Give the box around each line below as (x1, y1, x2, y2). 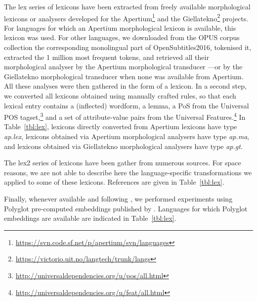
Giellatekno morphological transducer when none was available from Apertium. (4, 71, 244, 81)
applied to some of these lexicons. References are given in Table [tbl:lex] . (4, 177, 224, 187)
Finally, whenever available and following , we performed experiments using (4, 194, 233, 203)
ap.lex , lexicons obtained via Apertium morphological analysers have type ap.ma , (4, 131, 250, 142)
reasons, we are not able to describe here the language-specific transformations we (4, 167, 252, 177)
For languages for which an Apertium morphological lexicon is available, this (4, 22, 236, 33)
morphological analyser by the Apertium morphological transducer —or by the (4, 61, 243, 72)
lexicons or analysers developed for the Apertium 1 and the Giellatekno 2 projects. (4, 11, 249, 23)
